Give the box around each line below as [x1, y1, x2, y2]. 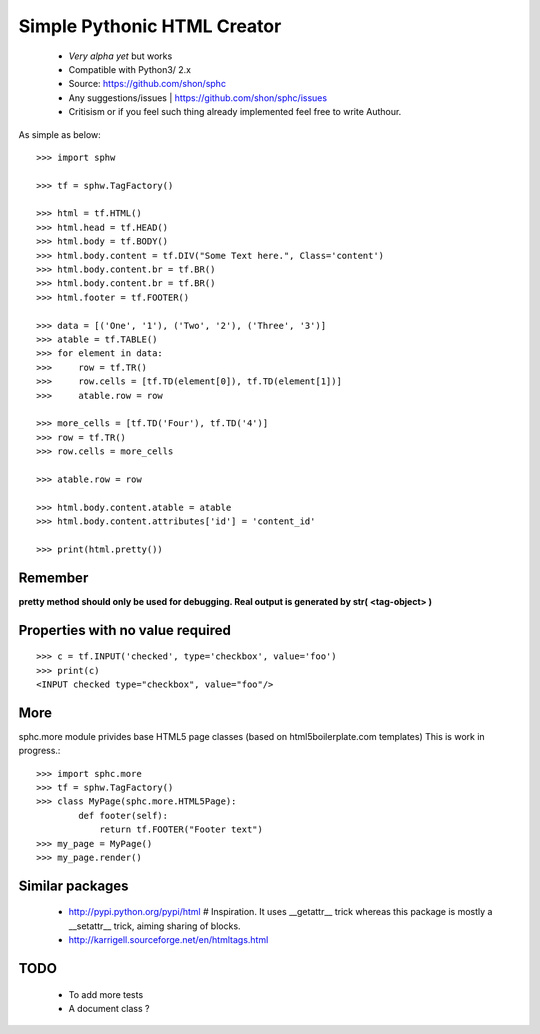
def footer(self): [78, 810, 169, 821]
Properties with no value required [18, 621, 232, 639]
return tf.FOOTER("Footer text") [99, 824, 264, 835]
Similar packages [18, 877, 129, 894]
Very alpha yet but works [68, 50, 173, 62]
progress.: [18, 745, 61, 757]
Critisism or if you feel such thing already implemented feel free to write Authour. [68, 106, 402, 118]
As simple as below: [18, 128, 102, 140]
